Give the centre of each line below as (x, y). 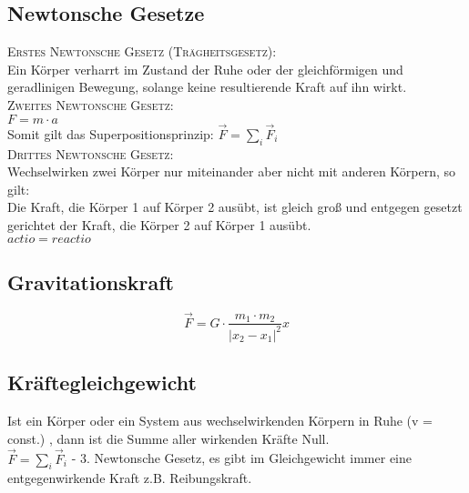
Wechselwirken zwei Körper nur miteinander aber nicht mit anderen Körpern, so (232, 171)
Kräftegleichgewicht (102, 382)
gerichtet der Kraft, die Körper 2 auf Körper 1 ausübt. (159, 224)
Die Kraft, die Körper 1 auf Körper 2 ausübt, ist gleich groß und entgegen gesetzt (235, 207)
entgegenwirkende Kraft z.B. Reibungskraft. (130, 478)
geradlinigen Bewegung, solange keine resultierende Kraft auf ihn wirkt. (207, 87)
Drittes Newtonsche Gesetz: (91, 153)
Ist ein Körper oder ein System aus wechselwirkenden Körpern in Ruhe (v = (220, 421)
